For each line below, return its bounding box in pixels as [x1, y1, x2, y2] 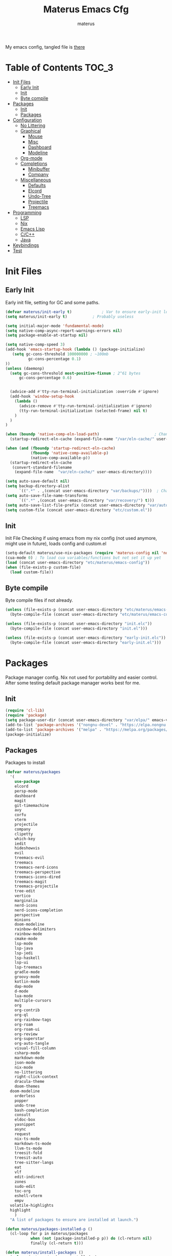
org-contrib [14, 1008, 40, 1013]
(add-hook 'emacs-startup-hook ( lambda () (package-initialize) [5, 347, 145, 352]
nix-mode [14, 1064, 33, 1070]
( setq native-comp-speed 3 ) [5, 342, 66, 347]
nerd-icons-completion [14, 908, 63, 913]
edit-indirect [14, 1174, 45, 1179]
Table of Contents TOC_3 [5, 62, 114, 74]
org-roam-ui [14, 1027, 40, 1032]
